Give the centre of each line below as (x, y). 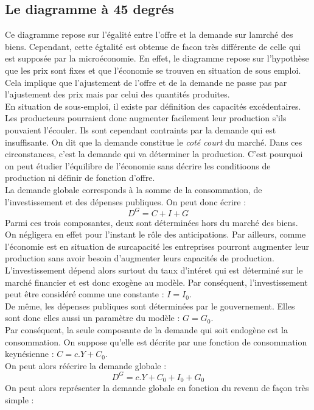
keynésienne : (30, 354)
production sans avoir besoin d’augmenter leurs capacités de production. (140, 258)
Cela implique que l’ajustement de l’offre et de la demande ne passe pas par (146, 82)
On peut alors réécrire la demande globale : (86, 365)
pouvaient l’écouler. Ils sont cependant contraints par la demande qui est (141, 129)
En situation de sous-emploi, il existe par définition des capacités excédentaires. (153, 106)
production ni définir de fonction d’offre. (80, 178)
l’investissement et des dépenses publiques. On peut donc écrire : (126, 201)
